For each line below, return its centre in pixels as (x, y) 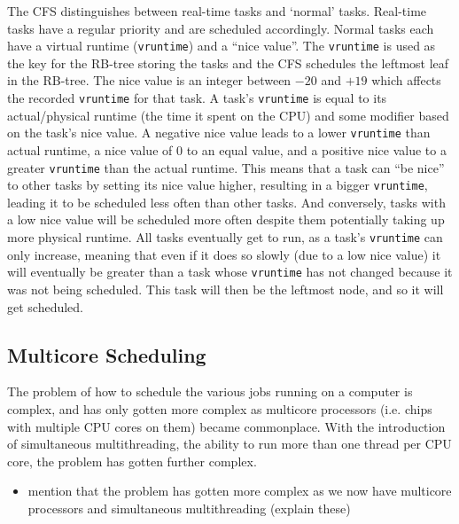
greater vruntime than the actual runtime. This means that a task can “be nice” (226, 167)
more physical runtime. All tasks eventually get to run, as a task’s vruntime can (225, 237)
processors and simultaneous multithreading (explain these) (189, 508)
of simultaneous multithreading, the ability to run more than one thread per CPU (229, 444)
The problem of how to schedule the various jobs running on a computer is (210, 391)
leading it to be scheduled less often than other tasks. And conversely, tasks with (226, 202)
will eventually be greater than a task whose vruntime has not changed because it (230, 272)
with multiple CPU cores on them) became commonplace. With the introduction (226, 426)
